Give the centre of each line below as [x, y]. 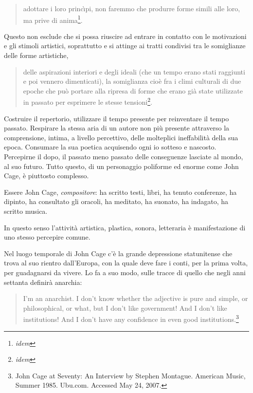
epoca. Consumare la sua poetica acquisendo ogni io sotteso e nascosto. [110, 147]
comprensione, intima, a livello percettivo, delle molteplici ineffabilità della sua [121, 137]
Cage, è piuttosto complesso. [46, 176]
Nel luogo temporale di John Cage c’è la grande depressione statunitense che [118, 253]
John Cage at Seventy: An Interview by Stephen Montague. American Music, [130, 375]
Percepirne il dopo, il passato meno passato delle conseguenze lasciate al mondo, [124, 157]
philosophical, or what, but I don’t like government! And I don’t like [125, 308]
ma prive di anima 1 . [53, 19]
